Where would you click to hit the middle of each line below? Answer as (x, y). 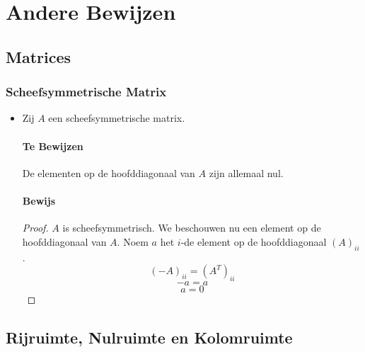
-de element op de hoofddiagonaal (254, 241)
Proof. (35, 228)
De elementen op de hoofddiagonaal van (109, 172)
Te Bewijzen (53, 146)
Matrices (39, 56)
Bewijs (39, 200)
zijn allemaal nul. (246, 172)
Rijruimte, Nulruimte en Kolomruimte (149, 337)
